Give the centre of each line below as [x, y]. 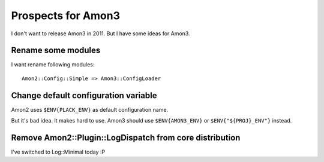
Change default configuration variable [84, 95]
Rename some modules [56, 51]
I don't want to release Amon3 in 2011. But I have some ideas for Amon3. [100, 33]
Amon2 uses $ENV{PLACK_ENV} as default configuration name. [90, 109]
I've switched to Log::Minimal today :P [58, 152]
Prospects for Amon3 [65, 16]
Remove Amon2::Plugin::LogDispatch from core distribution [126, 137]
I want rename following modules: [53, 65]
